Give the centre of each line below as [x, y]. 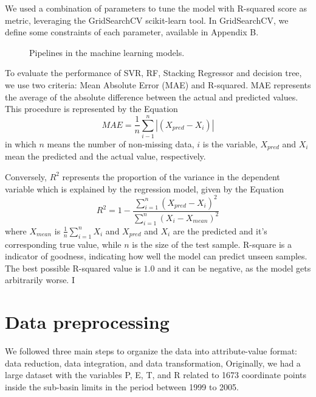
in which [21, 143]
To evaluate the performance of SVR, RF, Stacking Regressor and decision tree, [153, 73]
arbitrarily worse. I [40, 280]
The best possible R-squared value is [73, 268]
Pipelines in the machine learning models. [107, 52]
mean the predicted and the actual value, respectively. [105, 156]
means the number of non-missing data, [121, 143]
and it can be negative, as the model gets [234, 268]
